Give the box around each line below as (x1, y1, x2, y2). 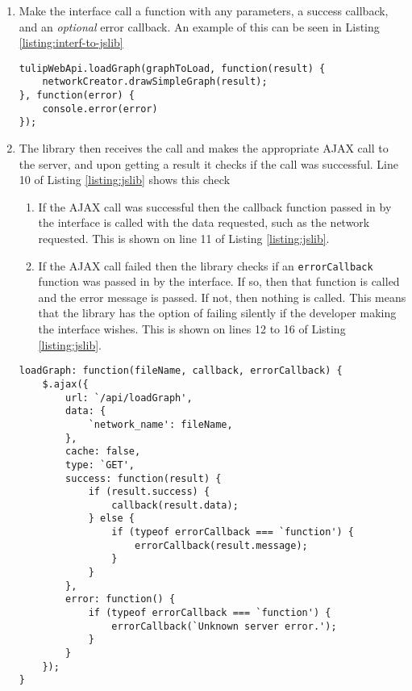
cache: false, (65, 446, 141, 458)
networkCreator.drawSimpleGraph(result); (42, 76, 268, 88)
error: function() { (65, 593, 176, 605)
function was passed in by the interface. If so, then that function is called (38, 273, 400, 290)
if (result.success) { (88, 486, 210, 498)
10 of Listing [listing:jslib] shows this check (19, 171, 231, 188)
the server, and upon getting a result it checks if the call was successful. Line (19, 155, 398, 172)
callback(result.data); (111, 499, 239, 511)
